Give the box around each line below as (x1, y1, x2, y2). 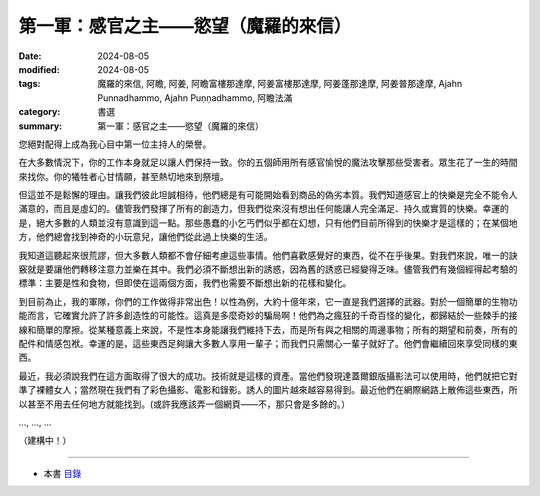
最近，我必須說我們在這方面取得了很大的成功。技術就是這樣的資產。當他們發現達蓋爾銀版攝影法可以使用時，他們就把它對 (18, 370, 518, 382)
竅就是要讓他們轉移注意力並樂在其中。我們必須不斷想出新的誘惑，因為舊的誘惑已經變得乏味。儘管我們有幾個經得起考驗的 (18, 263, 518, 275)
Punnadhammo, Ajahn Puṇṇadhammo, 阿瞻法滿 (97, 91, 293, 104)
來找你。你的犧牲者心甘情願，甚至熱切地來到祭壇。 (18, 170, 229, 182)
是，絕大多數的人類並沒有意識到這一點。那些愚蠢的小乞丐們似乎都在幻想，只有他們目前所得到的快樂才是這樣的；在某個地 (18, 216, 518, 229)
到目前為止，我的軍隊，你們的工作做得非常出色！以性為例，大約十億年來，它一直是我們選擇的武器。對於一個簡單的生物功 (18, 295, 518, 307)
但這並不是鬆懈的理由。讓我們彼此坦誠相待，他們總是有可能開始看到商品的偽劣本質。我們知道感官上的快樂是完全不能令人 (18, 189, 518, 201)
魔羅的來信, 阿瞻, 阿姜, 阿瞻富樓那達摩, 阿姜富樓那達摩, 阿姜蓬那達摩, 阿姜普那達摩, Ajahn (97, 78, 463, 90)
